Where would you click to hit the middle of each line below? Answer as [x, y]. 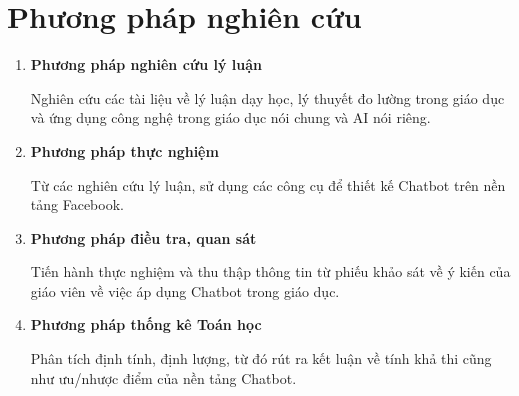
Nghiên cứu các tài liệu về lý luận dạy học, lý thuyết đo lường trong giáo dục [267, 97]
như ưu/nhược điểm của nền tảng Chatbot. [163, 377]
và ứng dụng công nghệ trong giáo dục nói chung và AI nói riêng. [230, 117]
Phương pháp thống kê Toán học [146, 324]
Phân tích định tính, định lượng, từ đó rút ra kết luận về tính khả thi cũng [261, 358]
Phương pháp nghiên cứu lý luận [146, 64]
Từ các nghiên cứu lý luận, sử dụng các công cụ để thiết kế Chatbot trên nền [268, 184]
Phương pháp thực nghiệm [124, 150]
